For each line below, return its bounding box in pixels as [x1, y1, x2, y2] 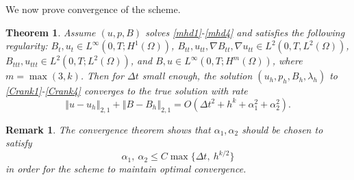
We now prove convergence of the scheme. [5, 2, 181, 16]
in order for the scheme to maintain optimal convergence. [5, 162, 246, 176]
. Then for [80, 68, 124, 83]
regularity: [5, 38, 48, 53]
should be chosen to [242, 122, 323, 136]
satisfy [5, 136, 32, 150]
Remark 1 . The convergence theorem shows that [5, 122, 211, 136]
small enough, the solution [142, 68, 253, 83]
